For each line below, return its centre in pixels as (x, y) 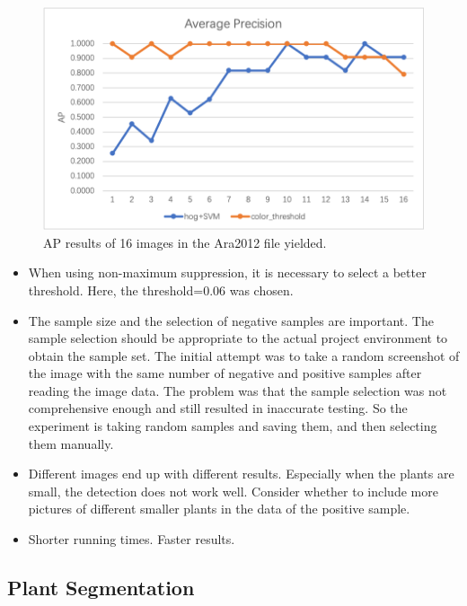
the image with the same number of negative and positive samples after (225, 373)
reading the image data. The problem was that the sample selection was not (238, 390)
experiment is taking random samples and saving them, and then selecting (233, 426)
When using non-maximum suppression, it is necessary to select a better (227, 272)
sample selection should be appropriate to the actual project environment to (238, 338)
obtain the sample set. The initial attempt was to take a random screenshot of (244, 355)
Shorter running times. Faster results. (132, 539)
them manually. (71, 443)
